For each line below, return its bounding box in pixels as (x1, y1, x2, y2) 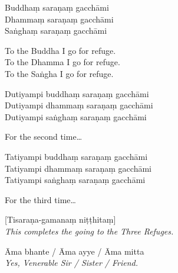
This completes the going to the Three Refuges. (5, 224, 174, 237)
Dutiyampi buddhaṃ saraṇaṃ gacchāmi (5, 87, 149, 99)
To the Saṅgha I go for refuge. (5, 67, 114, 79)
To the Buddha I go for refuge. (5, 44, 116, 56)
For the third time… (5, 193, 76, 205)
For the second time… (5, 130, 83, 143)
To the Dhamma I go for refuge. (5, 56, 120, 68)
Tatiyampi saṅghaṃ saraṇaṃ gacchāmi (5, 174, 146, 186)
